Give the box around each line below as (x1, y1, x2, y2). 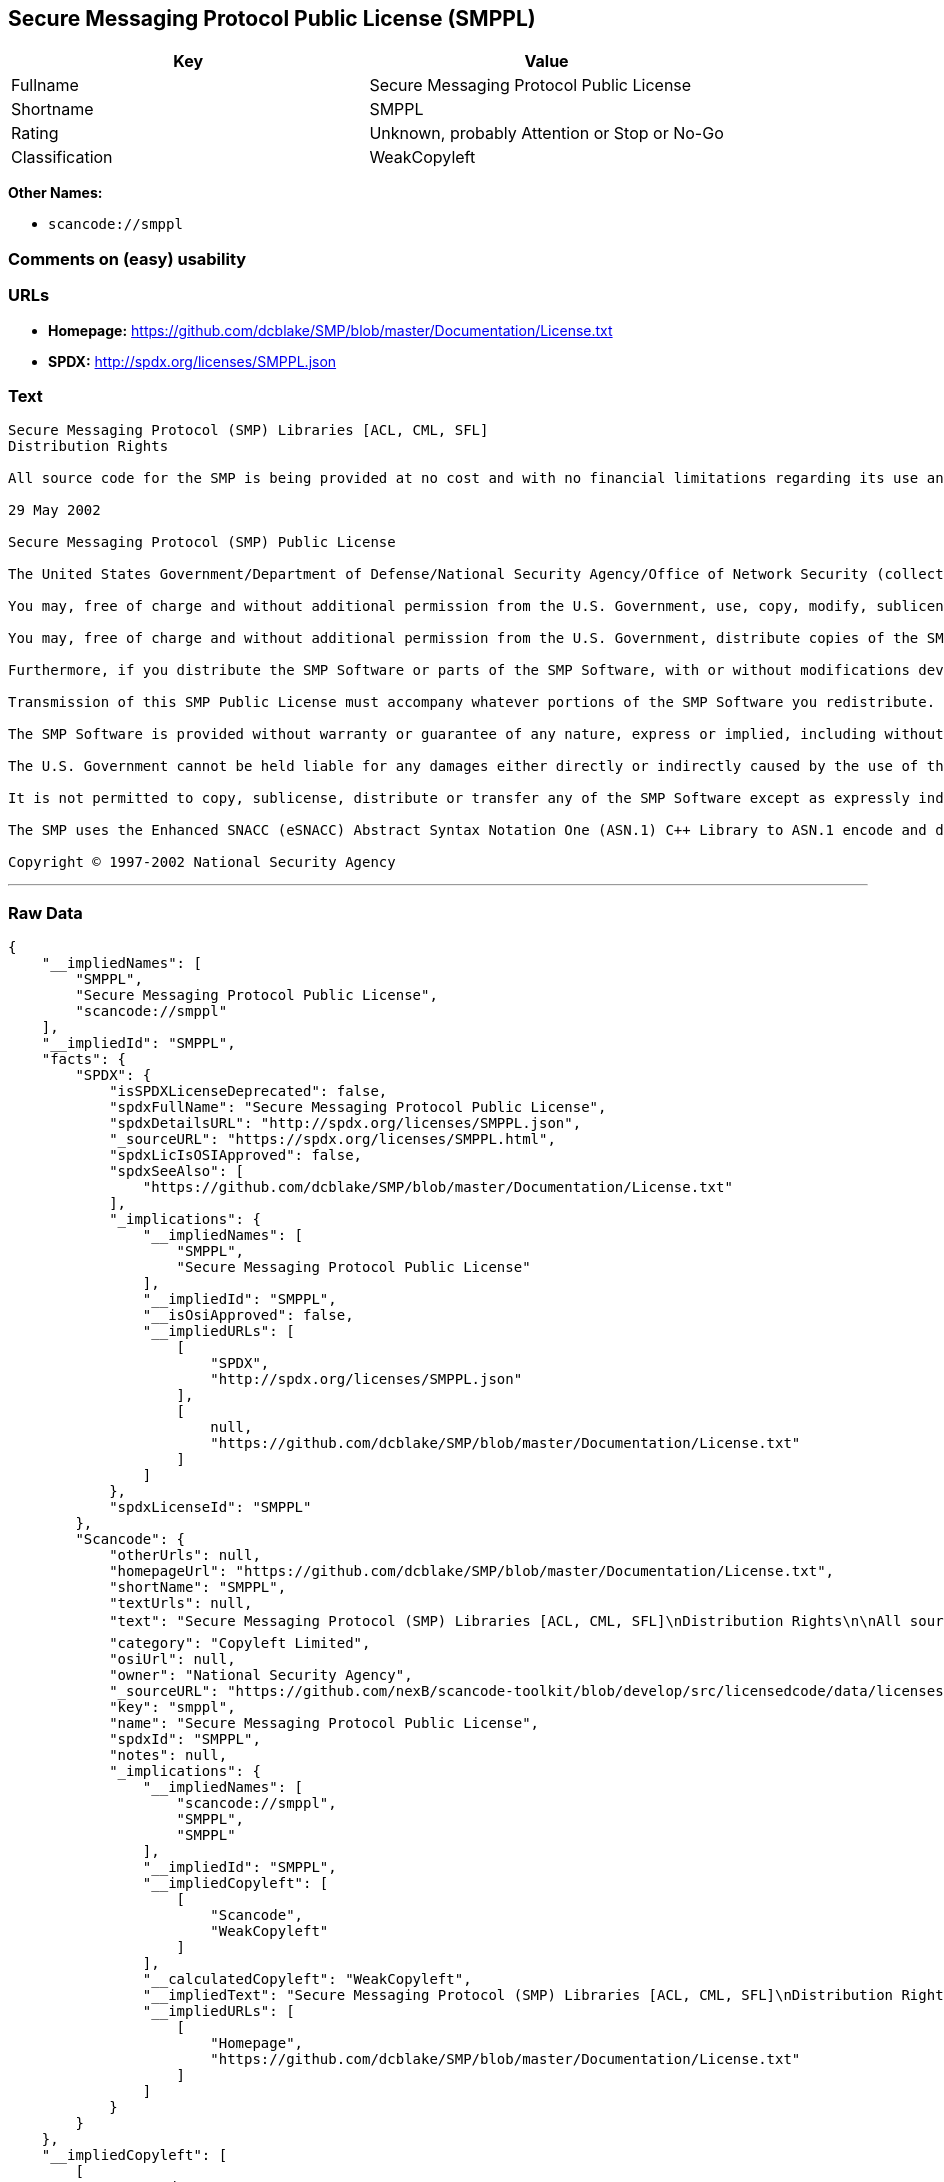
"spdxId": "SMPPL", (109, 1731, 261, 1748)
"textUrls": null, (109, 1595, 253, 1612)
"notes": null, (109, 1747, 228, 1764)
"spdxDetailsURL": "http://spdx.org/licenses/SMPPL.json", (109, 1115, 582, 1132)
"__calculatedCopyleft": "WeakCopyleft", (142, 1971, 472, 1988)
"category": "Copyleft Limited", (109, 1635, 371, 1652)
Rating (11, 123, 59, 144)
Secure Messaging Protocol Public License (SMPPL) (8, 6, 536, 31)
